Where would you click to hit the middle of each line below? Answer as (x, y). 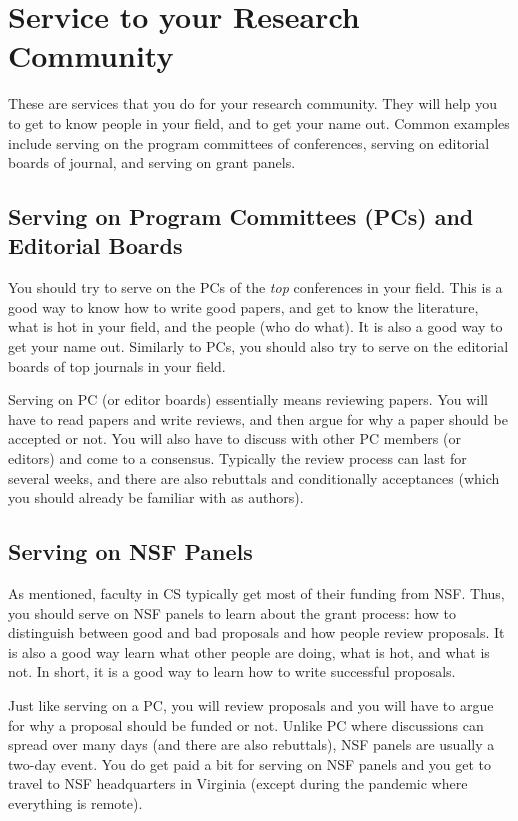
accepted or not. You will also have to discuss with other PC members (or (234, 438)
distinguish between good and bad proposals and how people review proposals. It (256, 632)
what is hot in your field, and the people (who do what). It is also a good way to (255, 326)
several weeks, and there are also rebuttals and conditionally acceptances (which (254, 477)
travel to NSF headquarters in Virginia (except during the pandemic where (238, 783)
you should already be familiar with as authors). (156, 497)
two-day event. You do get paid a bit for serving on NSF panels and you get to (250, 763)
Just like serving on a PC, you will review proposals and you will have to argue (251, 704)
